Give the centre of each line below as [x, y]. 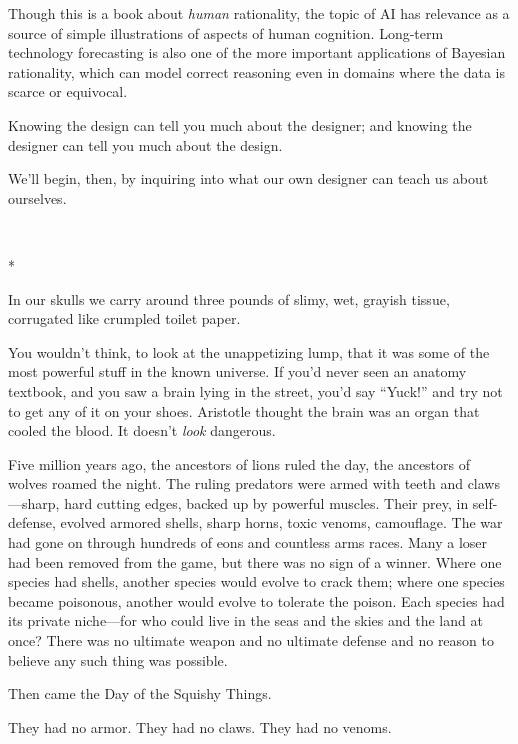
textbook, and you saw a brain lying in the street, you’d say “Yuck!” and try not [255, 390]
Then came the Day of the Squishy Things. [140, 693]
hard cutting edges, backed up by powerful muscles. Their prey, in [266, 502]
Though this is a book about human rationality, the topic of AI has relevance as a [259, 13]
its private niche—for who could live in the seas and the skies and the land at [245, 620]
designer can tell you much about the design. [145, 144]
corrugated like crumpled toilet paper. [124, 318]
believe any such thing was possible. [118, 659]
